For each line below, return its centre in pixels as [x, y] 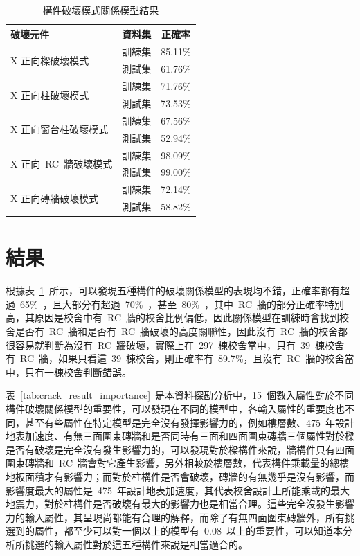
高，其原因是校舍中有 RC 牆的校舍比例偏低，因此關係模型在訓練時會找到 [173, 317]
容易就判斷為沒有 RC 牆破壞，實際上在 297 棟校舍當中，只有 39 [163, 344]
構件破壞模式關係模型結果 [101, 10]
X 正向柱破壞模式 [50, 95]
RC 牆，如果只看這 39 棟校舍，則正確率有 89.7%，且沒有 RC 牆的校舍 [182, 358]
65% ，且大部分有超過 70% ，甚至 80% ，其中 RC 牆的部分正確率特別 [182, 304]
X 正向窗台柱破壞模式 [60, 129]
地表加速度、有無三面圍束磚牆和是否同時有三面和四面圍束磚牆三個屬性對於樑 [180, 436]
